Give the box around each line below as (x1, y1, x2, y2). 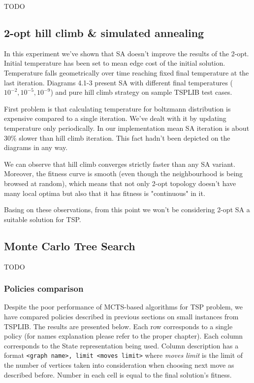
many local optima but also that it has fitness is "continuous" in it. (4, 188, 205, 198)
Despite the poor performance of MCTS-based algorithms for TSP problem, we (4, 302, 243, 312)
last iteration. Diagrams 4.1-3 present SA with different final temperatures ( (4, 77, 233, 87)
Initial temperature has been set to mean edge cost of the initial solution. (4, 58, 225, 68)
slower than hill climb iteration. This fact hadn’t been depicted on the (19, 132, 230, 143)
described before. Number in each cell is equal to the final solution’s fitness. (4, 369, 232, 380)
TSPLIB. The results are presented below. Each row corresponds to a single (4, 321, 233, 331)
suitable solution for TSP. (4, 214, 81, 224)
